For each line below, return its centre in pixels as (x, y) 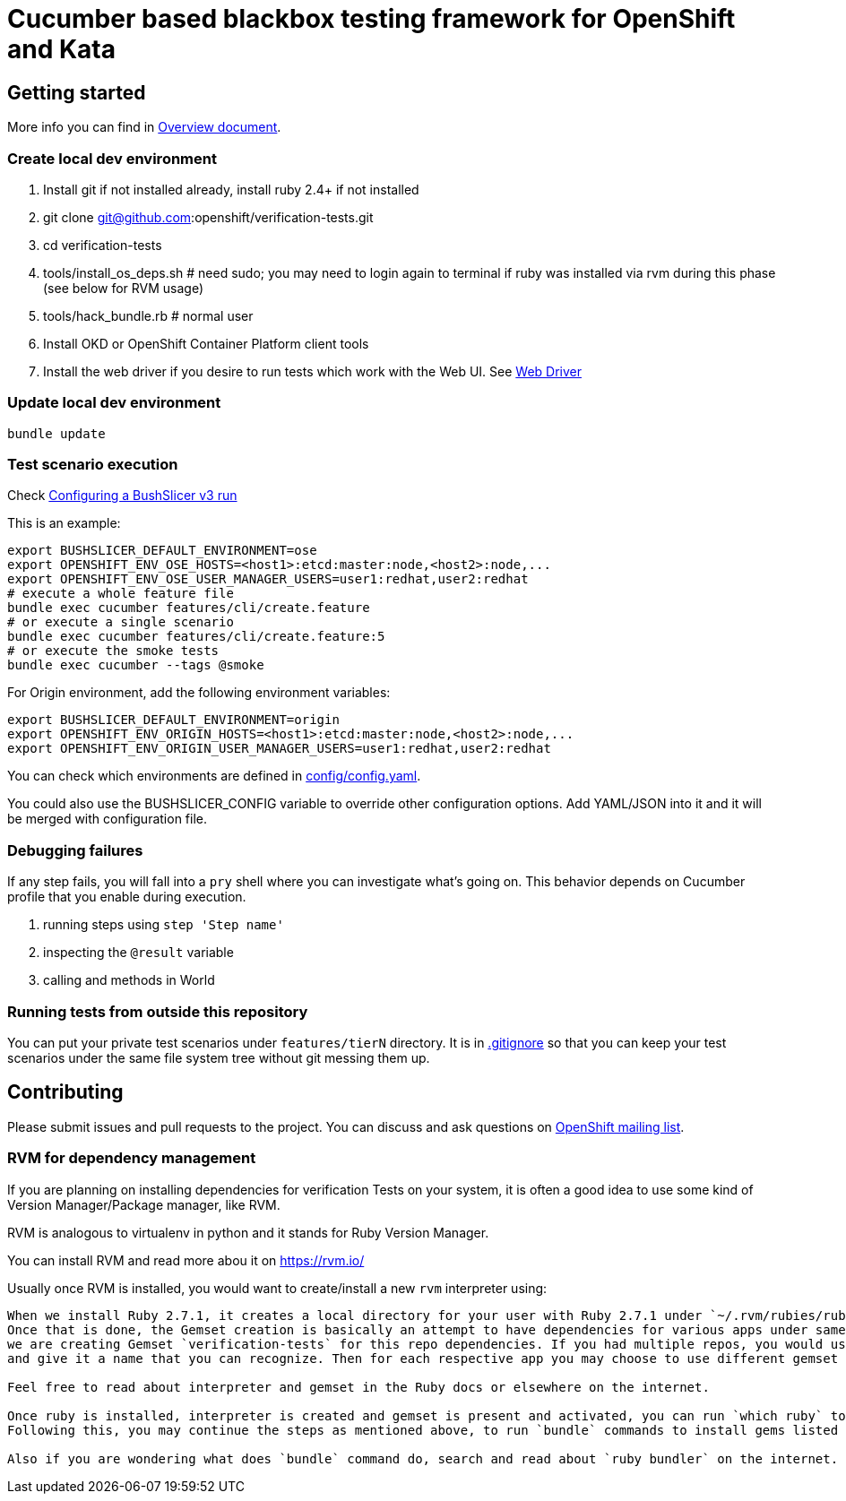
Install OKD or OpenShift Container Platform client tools (206, 343)
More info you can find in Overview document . (144, 127)
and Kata (62, 49)
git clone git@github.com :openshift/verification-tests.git (208, 217)
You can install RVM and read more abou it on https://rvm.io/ (186, 1260)
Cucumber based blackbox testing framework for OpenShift (371, 19)
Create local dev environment (112, 158)
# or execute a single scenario (121, 622)
